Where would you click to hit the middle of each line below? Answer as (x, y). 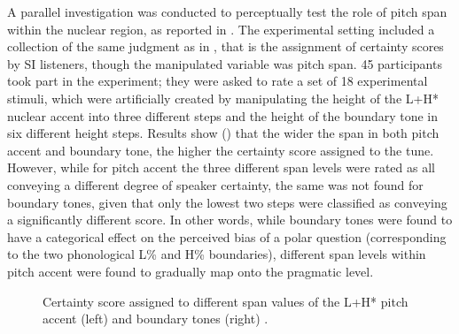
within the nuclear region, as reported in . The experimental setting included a (221, 29)
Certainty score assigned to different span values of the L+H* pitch (226, 301)
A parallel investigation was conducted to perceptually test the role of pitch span (227, 11)
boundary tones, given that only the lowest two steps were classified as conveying (227, 202)
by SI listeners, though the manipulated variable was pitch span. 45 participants (225, 63)
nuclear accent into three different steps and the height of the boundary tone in (223, 115)
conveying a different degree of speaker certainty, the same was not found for (215, 184)
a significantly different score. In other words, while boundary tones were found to (230, 220)
